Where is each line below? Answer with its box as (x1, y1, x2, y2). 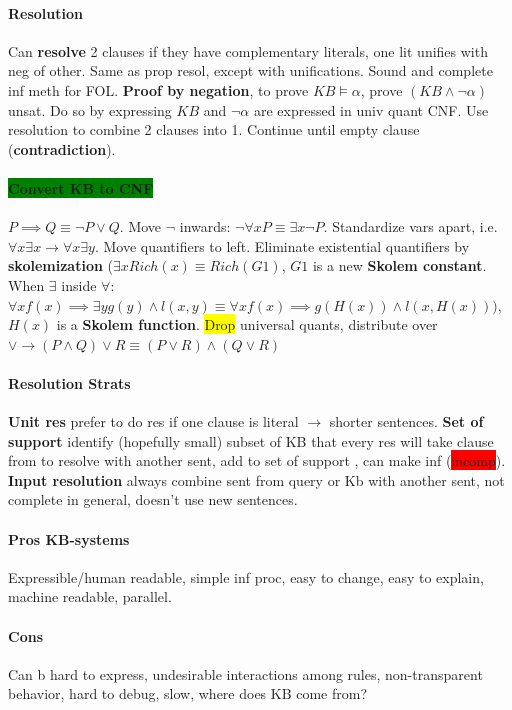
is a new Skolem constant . (312, 255, 487, 276)
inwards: (179, 216, 231, 237)
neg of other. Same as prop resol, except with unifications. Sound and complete (8, 60, 493, 81)
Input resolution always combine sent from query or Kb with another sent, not (8, 469, 505, 490)
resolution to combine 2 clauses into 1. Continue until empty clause (8, 119, 420, 140)
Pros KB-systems (8, 528, 130, 549)
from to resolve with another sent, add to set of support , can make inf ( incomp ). (8, 450, 506, 471)
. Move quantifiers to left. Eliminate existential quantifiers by (94, 235, 470, 256)
